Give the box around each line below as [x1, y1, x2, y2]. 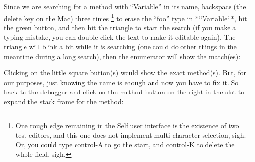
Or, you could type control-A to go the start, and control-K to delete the [15, 139, 235, 149]
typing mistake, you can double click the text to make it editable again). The [4, 32, 236, 42]
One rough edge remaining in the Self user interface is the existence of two [15, 120, 239, 130]
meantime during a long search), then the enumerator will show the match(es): [4, 51, 241, 61]
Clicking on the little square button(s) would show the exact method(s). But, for [4, 68, 247, 78]
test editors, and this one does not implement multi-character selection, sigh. [15, 130, 246, 140]
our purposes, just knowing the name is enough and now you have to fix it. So [4, 77, 239, 87]
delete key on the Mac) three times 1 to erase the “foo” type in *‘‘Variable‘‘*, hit [4, 11, 247, 23]
